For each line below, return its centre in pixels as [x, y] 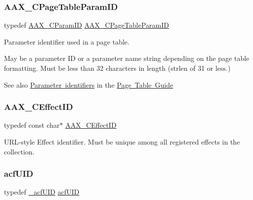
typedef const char [32, 125]
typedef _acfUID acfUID [42, 192]
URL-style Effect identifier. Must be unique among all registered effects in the [122, 142]
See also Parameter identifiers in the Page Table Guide [89, 84]
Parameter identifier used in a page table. [67, 41]
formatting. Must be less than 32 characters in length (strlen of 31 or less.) [117, 68]
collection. [19, 151]
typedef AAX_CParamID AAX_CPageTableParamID [86, 25]
